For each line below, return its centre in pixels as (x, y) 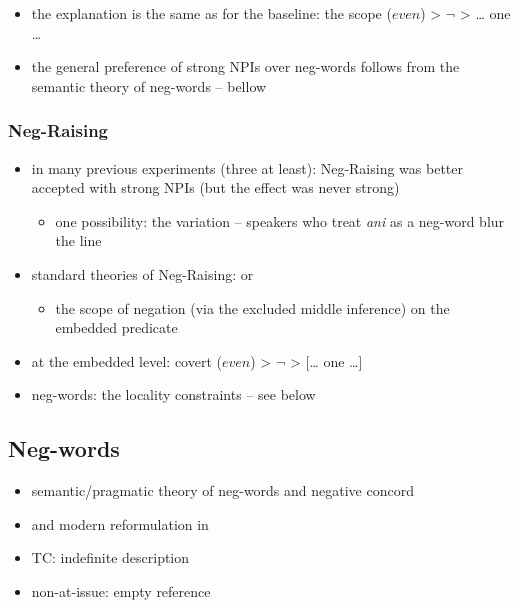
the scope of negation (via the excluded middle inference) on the (252, 307)
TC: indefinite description (110, 557)
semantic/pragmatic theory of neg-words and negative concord (222, 490)
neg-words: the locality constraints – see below (173, 394)
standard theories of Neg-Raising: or (142, 273)
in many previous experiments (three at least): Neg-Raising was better (247, 167)
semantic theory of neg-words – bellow (149, 85)
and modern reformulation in (120, 523)
